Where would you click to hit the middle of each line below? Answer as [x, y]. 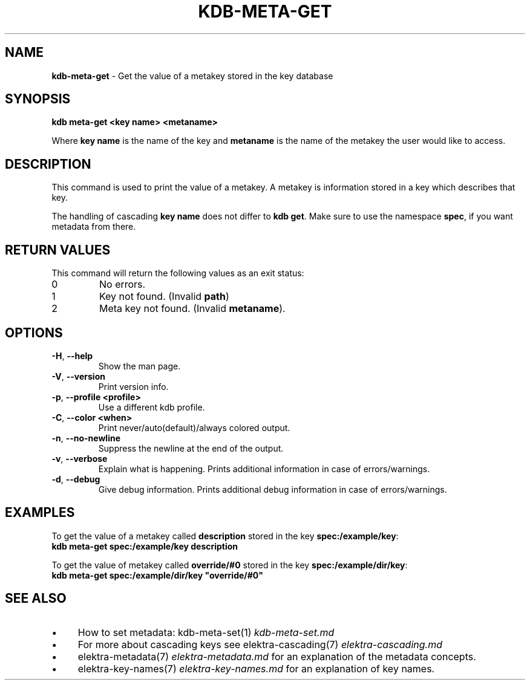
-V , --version [78, 376]
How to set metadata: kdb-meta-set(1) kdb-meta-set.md [206, 632]
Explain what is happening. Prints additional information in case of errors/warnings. [264, 469]
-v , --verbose [80, 458]
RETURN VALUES [58, 250]
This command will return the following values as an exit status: [178, 273]
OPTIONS [34, 333]
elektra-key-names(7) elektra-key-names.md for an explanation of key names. [256, 668]
